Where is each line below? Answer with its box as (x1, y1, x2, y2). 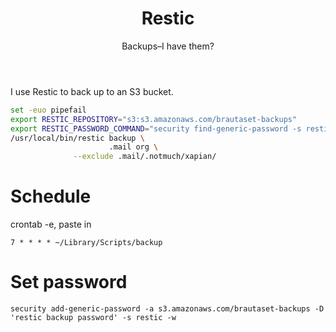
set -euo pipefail (10, 105, 87, 115)
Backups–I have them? (121, 40, 215, 52)
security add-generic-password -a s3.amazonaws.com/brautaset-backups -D (10, 304, 325, 314)
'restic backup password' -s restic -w (10, 313, 177, 323)
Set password (10, 271, 128, 294)
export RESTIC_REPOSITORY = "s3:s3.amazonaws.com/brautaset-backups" (10, 114, 298, 124)
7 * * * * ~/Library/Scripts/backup (10, 238, 163, 248)
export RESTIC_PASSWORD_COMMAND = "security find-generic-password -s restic (10, 123, 333, 134)
